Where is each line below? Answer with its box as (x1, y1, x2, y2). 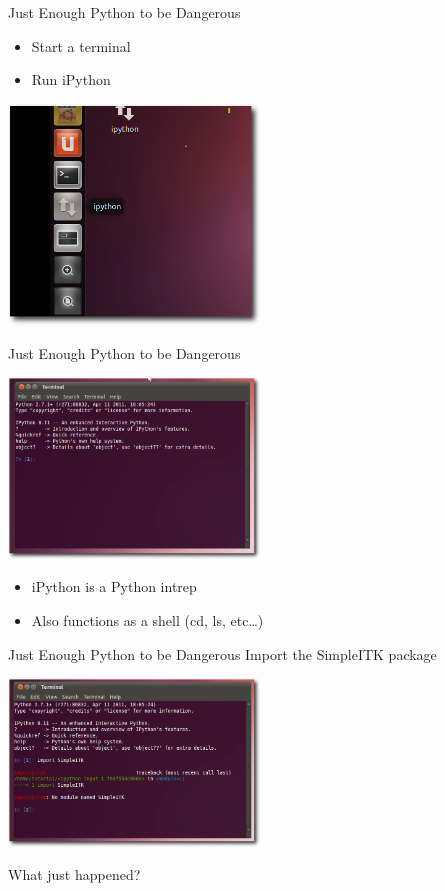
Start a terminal (31, 35, 131, 56)
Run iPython (31, 69, 111, 90)
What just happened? (8, 864, 141, 885)
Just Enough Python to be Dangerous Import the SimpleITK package (8, 643, 437, 664)
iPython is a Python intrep (31, 576, 197, 597)
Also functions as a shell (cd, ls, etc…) (31, 609, 264, 630)
